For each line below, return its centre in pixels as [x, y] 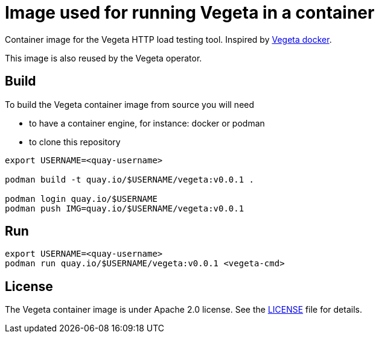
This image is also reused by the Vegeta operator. [104, 58]
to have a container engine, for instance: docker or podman [147, 123]
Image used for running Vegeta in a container [190, 13]
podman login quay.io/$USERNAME [81, 199]
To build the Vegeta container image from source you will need [130, 104]
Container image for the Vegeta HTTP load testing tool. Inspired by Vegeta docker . [168, 39]
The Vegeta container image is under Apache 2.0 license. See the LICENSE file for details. [183, 310]
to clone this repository [75, 142]
